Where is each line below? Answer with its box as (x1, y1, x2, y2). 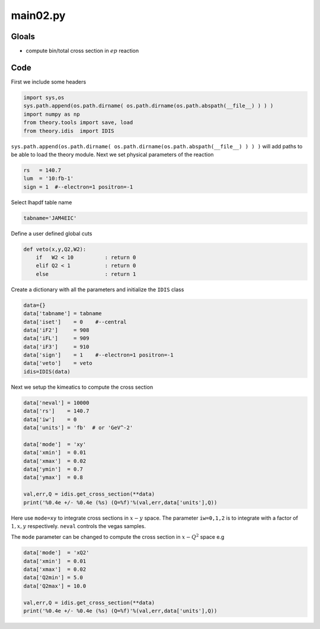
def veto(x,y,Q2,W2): (23, 246, 87, 252)
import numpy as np (23, 110, 80, 117)
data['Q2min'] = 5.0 (23, 574, 83, 581)
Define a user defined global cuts (11, 230, 92, 237)
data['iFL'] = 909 (23, 335, 89, 342)
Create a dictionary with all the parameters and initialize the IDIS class (11, 285, 184, 293)
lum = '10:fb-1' (23, 175, 74, 182)
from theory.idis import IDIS (23, 128, 115, 134)
